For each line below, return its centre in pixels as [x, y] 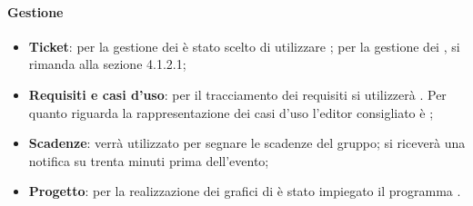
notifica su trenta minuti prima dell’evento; [149, 160]
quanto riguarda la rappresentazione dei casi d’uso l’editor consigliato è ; [231, 112]
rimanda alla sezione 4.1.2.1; [107, 64]
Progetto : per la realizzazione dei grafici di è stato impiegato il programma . [245, 191]
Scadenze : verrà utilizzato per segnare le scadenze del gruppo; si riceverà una [247, 143]
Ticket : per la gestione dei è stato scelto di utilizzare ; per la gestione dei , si [244, 46]
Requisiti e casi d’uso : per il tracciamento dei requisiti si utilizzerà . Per [237, 94]
